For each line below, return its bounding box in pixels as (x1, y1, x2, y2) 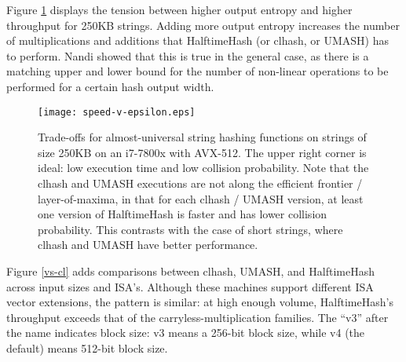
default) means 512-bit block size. (6, 339, 168, 356)
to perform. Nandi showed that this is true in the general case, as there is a (6, 47, 369, 64)
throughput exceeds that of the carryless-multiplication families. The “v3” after (6, 309, 389, 325)
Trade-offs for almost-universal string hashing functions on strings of (38, 129, 367, 145)
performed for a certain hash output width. (6, 78, 214, 94)
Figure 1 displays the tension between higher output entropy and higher (6, 2, 353, 17)
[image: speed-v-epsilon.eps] (38, 106, 196, 118)
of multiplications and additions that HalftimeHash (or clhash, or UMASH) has (6, 32, 390, 49)
